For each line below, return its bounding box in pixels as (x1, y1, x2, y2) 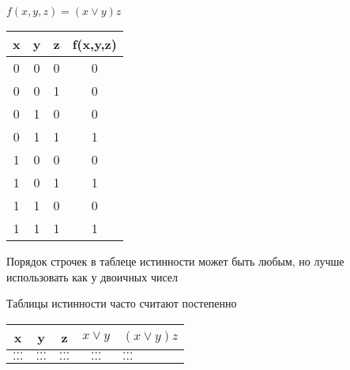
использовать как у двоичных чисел (6, 268, 179, 285)
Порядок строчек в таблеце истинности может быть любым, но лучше (6, 253, 344, 269)
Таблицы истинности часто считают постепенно (6, 295, 237, 311)
